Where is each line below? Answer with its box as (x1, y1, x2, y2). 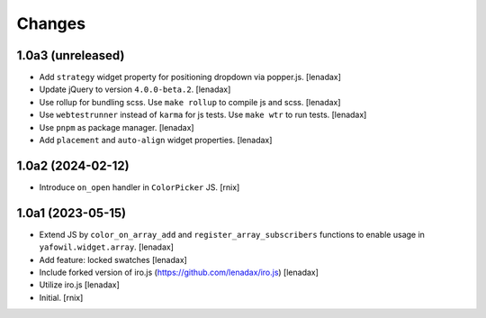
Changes (16, 14, 85, 33)
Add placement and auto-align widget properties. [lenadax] (39, 135, 273, 146)
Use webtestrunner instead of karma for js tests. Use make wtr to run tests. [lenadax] (39, 109, 367, 121)
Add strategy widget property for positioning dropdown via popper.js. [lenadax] (39, 72, 342, 83)
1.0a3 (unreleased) (16, 48, 125, 63)
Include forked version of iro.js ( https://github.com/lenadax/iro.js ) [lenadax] (39, 267, 319, 277)
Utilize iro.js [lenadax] (39, 279, 121, 290)
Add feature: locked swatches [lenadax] (39, 254, 188, 265)
